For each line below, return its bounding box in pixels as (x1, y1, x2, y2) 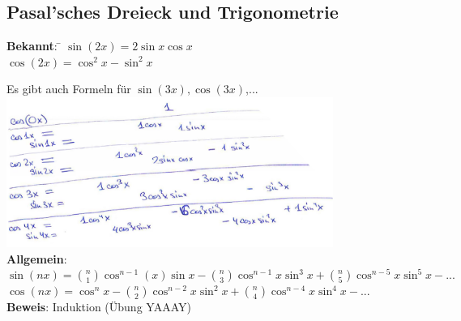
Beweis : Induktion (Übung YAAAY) (6, 298, 191, 315)
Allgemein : (6, 250, 67, 267)
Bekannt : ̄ (6, 37, 62, 54)
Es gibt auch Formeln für (6, 80, 131, 97)
